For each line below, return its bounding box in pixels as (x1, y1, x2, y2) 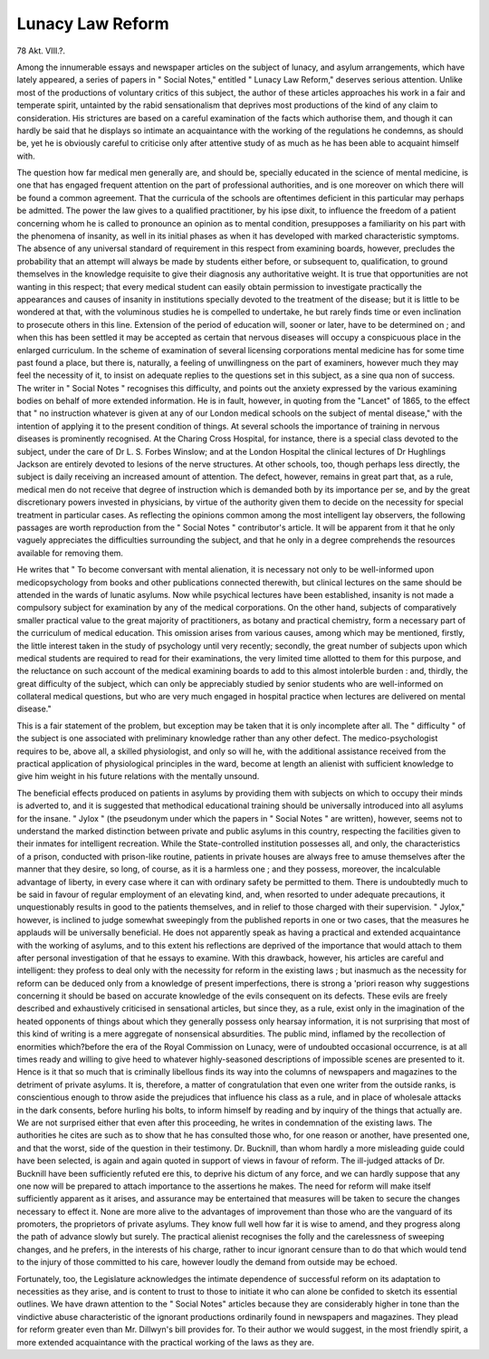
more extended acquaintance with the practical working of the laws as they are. (16, 1336, 314, 1347)
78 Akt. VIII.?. (16, 45, 66, 56)
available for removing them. (16, 547, 124, 558)
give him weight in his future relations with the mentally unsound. (16, 771, 260, 782)
